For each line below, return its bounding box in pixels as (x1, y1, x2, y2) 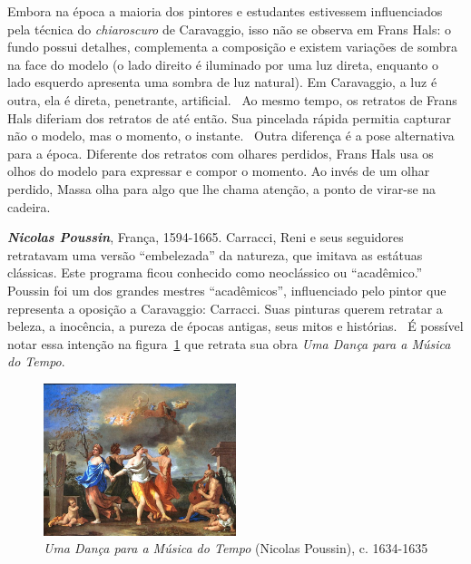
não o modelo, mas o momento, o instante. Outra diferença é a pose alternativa (7, 126, 455, 145)
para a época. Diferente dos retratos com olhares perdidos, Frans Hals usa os (7, 143, 434, 162)
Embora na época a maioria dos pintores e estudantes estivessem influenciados (7, 2, 443, 20)
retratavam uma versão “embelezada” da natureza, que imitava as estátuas (7, 245, 423, 264)
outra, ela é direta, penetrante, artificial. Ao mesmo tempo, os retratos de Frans (7, 90, 457, 109)
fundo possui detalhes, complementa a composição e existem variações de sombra (7, 37, 457, 56)
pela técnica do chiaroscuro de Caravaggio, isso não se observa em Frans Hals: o (7, 19, 451, 38)
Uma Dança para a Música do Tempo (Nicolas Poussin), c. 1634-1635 (44, 539, 428, 558)
